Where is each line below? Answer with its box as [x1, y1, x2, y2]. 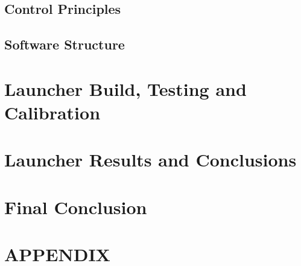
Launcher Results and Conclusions [4, 147, 297, 172]
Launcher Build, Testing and [4, 76, 247, 101]
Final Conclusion [4, 194, 147, 219]
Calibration [4, 100, 101, 124]
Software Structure [4, 35, 125, 54]
